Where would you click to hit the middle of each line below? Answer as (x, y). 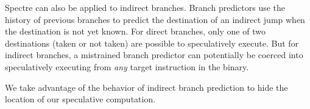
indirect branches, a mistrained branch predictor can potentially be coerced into (154, 55)
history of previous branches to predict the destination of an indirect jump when (155, 19)
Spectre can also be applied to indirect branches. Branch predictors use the (145, 7)
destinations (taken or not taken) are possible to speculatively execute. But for (152, 43)
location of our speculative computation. (80, 99)
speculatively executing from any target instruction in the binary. (127, 66)
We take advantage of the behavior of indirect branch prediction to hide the (146, 87)
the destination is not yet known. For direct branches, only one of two (135, 31)
